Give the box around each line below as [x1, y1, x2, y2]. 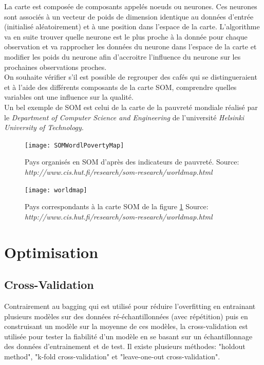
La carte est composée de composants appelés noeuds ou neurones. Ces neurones [4, 1, 257, 11]
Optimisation [4, 241, 99, 262]
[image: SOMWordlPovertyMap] [25, 141, 124, 149]
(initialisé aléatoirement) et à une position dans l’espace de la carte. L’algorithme [4, 21, 260, 32]
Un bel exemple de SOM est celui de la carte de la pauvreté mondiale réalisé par [4, 101, 258, 112]
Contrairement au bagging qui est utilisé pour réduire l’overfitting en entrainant [4, 300, 256, 311]
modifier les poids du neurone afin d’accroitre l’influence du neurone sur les [4, 51, 241, 62]
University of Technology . [4, 122, 84, 133]
